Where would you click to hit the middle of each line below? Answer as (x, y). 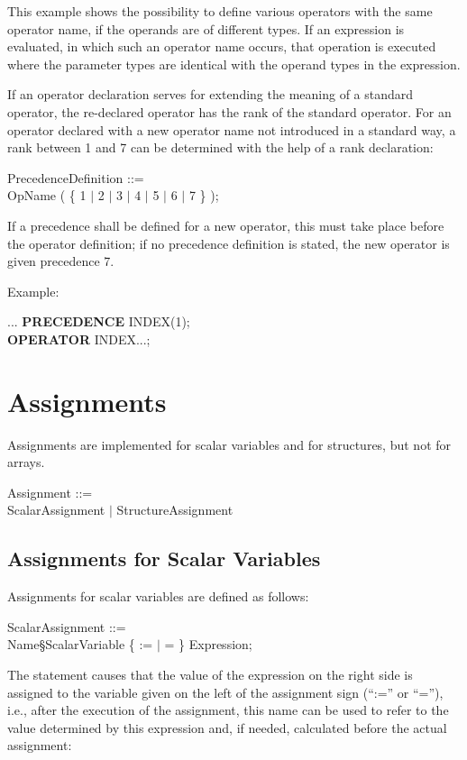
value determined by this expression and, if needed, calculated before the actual (227, 727)
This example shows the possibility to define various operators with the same (220, 11)
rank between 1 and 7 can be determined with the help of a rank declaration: (220, 147)
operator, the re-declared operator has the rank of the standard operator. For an (229, 111)
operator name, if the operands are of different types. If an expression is (206, 28)
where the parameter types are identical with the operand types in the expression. (234, 64)
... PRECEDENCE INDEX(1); (99, 321)
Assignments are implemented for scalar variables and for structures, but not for (229, 444)
